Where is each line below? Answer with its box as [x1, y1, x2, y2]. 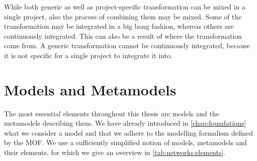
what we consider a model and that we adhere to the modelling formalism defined [4, 127, 253, 138]
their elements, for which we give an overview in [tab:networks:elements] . [4, 147, 226, 158]
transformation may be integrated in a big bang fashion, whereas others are [4, 21, 234, 31]
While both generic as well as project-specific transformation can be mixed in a [4, 1, 246, 11]
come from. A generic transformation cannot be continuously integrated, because [4, 40, 250, 51]
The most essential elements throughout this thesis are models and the [4, 108, 219, 118]
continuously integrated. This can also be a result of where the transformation [4, 30, 242, 41]
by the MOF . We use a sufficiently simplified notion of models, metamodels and [4, 137, 247, 148]
